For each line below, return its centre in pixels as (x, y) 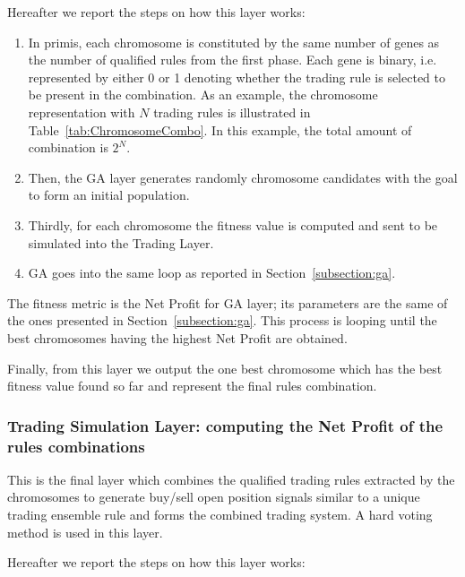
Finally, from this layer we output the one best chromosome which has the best (225, 368)
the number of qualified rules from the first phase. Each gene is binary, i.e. (232, 60)
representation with (82, 112)
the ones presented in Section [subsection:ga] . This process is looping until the (222, 320)
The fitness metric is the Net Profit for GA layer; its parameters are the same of (228, 302)
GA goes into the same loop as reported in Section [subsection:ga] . (212, 273)
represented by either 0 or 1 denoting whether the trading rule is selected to (237, 77)
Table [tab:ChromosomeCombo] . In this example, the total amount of (220, 129)
